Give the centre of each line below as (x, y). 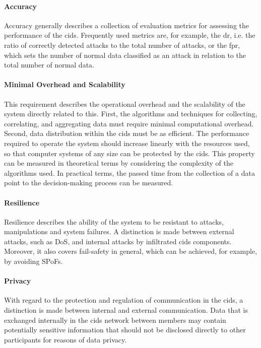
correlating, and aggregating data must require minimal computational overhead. (129, 123)
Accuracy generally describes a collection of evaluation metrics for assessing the (127, 25)
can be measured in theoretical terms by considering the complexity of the (119, 163)
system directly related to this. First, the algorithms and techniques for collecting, (131, 114)
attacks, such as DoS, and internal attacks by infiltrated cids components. (118, 241)
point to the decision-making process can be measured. (89, 183)
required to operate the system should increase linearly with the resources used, (127, 143)
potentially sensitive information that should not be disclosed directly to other (125, 330)
